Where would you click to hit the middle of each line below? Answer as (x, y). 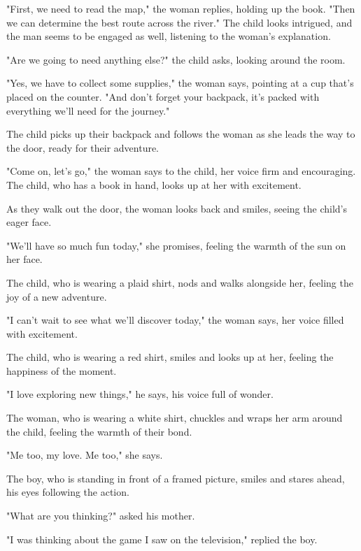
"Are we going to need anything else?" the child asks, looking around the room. (176, 59)
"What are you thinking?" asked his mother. (101, 516)
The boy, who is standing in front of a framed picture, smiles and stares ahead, (176, 478)
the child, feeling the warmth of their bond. (99, 431)
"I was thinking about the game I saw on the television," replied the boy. (162, 539)
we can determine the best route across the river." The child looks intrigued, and (179, 22)
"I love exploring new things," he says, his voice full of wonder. (140, 394)
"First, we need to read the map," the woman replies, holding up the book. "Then (181, 8)
